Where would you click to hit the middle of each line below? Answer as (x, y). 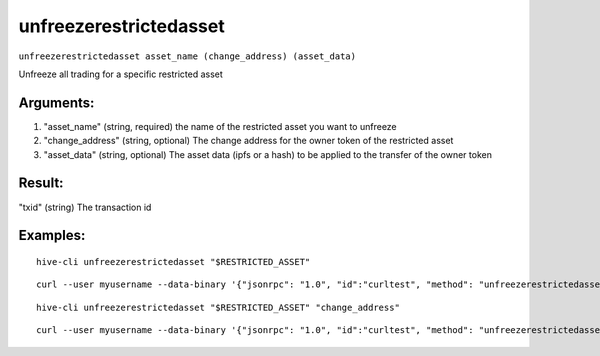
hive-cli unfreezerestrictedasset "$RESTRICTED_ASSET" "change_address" (218, 307)
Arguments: (56, 102)
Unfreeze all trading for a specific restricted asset (121, 74)
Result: (41, 183)
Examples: (52, 235)
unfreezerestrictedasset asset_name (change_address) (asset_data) (187, 56)
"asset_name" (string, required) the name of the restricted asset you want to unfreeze (220, 126)
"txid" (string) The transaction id (85, 207)
